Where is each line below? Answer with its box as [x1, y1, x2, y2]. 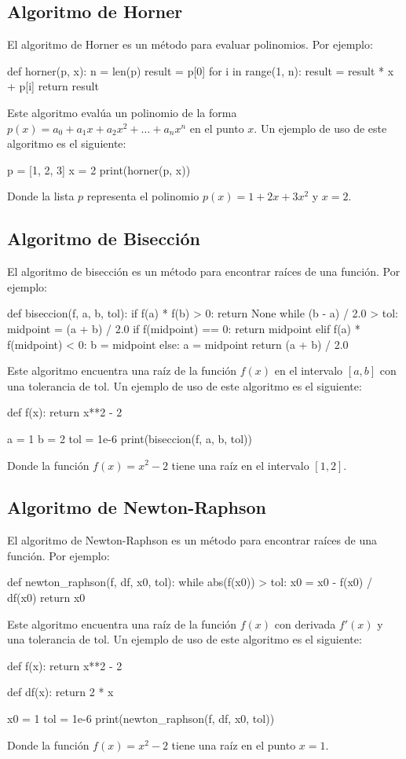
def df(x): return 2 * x [7, 684, 114, 700]
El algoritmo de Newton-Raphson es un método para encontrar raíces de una [7, 532, 377, 548]
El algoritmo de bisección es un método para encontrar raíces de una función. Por [7, 263, 401, 280]
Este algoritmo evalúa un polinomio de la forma [7, 104, 237, 120]
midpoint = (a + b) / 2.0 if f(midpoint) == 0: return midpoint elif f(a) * [7, 320, 360, 336]
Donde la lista [7, 188, 75, 204]
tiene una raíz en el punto [171, 736, 296, 753]
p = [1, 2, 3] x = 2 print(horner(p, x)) [7, 161, 191, 178]
